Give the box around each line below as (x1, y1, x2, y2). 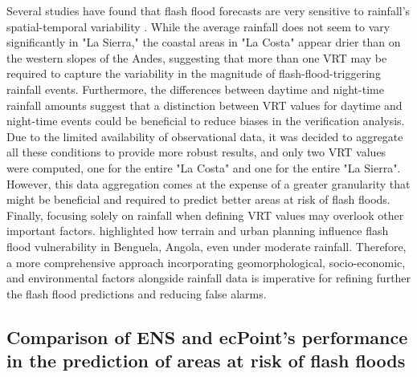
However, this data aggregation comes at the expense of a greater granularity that (6, 175, 411, 192)
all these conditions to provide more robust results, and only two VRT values (6, 144, 386, 160)
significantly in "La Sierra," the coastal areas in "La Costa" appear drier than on (6, 34, 401, 51)
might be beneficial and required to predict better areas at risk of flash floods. (6, 191, 390, 208)
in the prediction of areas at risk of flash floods (6, 348, 406, 373)
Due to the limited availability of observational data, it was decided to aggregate (6, 128, 403, 144)
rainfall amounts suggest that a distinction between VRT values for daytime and (6, 96, 403, 113)
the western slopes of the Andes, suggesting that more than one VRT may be (6, 49, 387, 66)
